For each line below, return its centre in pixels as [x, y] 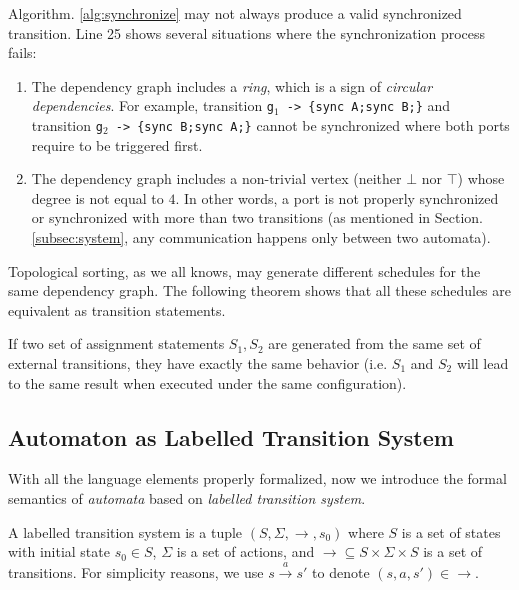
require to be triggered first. [117, 144]
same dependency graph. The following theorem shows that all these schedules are [259, 290]
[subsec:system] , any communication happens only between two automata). [261, 237]
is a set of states [451, 531]
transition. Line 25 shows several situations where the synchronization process [247, 32]
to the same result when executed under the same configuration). [207, 382]
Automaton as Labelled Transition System [231, 436]
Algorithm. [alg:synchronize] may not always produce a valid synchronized [235, 13]
